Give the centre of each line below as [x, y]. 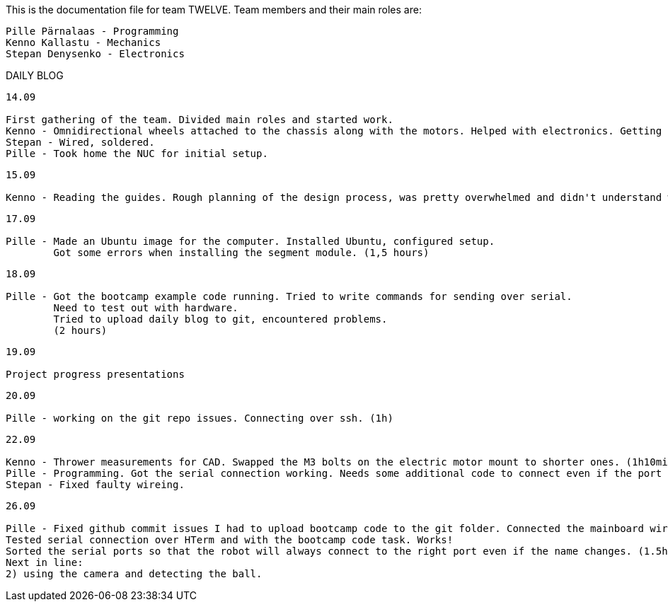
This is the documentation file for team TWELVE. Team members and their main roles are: [214, 10]
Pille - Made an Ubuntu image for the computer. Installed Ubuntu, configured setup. [250, 241]
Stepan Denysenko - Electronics [95, 54]
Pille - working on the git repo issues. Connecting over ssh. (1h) [200, 418]
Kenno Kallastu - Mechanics [83, 42]
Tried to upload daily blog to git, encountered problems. [220, 319]
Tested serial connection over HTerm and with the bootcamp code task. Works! [230, 540]
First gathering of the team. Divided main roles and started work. [200, 120]
